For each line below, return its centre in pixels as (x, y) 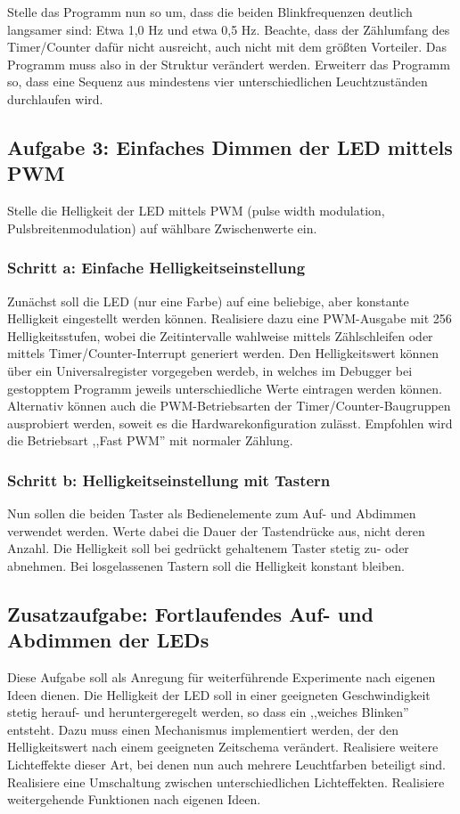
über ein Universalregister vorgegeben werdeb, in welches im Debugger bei (210, 370)
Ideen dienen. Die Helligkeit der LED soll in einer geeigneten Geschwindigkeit (219, 694)
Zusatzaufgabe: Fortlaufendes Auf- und (190, 613)
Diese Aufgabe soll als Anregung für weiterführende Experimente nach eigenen (222, 677)
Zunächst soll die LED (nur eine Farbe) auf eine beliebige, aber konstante (208, 301)
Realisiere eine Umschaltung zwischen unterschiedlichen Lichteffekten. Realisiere (226, 781)
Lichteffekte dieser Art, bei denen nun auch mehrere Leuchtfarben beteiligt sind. (226, 765)
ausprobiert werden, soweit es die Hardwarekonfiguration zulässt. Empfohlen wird (230, 423)
